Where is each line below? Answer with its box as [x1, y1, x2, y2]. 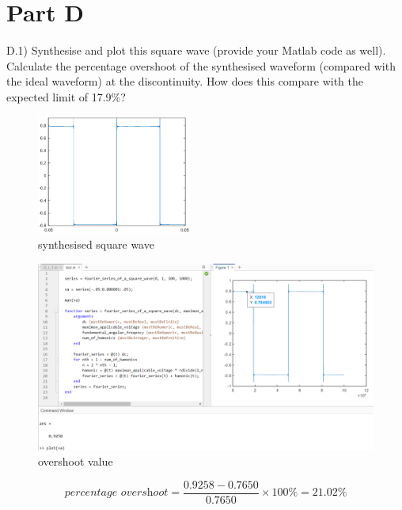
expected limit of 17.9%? [6, 88, 126, 105]
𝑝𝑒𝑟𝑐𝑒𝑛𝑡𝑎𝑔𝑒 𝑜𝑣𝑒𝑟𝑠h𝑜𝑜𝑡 [64, 487, 169, 499]
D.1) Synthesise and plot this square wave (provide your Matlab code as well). [6, 42, 386, 59]
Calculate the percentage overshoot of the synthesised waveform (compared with [6, 57, 396, 74]
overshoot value [38, 453, 113, 470]
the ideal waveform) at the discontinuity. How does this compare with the [6, 73, 364, 89]
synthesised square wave [38, 235, 154, 252]
